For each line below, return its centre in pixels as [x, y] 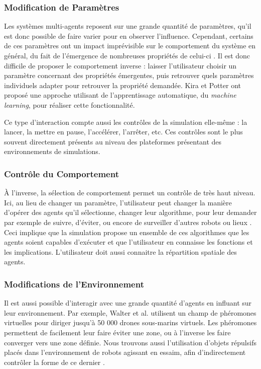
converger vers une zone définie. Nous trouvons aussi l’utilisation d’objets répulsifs [130, 342]
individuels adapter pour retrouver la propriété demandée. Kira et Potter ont [123, 85]
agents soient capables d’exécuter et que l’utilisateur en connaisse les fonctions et [128, 242]
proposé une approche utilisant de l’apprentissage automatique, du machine [120, 95]
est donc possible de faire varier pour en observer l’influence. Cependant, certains [129, 35]
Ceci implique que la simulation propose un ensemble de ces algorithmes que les [127, 232]
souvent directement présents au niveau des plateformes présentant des [113, 141]
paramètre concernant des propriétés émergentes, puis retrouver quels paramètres [129, 75]
